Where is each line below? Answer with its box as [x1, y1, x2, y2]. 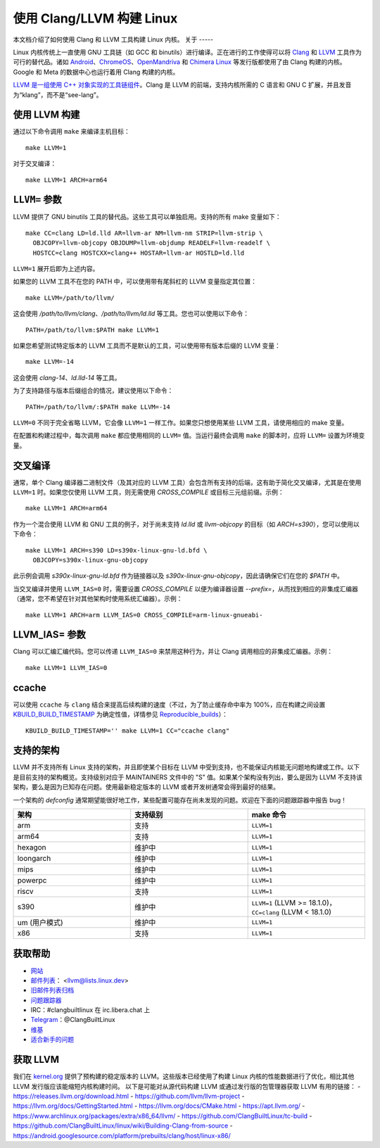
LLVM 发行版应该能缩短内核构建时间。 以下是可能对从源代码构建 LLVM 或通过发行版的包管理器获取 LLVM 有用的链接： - [13, 1082, 361, 1090]
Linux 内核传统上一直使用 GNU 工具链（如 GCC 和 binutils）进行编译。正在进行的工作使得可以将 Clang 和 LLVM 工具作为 [13, 48, 362, 56]
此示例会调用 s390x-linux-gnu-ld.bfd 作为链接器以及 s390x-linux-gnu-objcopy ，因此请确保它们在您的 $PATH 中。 [13, 572, 344, 580]
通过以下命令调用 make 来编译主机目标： [13, 127, 130, 136]
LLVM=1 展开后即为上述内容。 [13, 265, 99, 273]
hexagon [17, 843, 46, 852]
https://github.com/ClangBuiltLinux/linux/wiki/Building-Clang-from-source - [13, 1121, 234, 1130]
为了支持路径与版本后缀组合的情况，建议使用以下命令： [13, 386, 174, 395]
